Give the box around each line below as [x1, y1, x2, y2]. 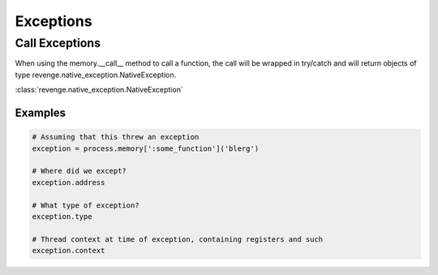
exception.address [32, 178, 105, 187]
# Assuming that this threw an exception [32, 132, 200, 142]
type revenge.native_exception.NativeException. [15, 70, 177, 79]
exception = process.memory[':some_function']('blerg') [32, 144, 260, 153]
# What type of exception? [32, 200, 140, 210]
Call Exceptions [15, 36, 101, 50]
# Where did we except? [32, 166, 127, 176]
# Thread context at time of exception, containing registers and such [32, 234, 324, 243]
